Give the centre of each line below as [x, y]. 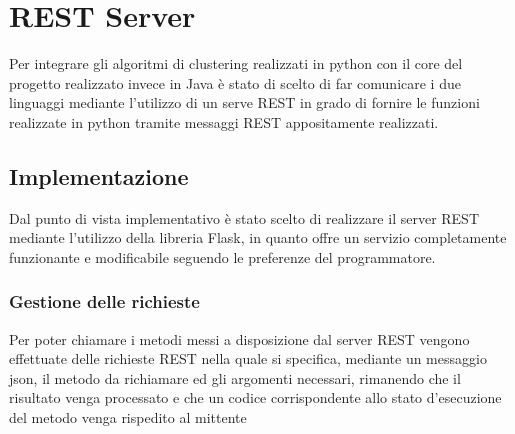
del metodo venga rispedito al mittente [128, 417]
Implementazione [99, 175]
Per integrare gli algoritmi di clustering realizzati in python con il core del [236, 63]
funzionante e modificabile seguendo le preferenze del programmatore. [222, 256]
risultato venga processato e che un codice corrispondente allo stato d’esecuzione [255, 397]
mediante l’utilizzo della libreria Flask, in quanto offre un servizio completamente [258, 237]
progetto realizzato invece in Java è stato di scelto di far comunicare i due [235, 82]
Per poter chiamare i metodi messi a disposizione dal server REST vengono [239, 338]
